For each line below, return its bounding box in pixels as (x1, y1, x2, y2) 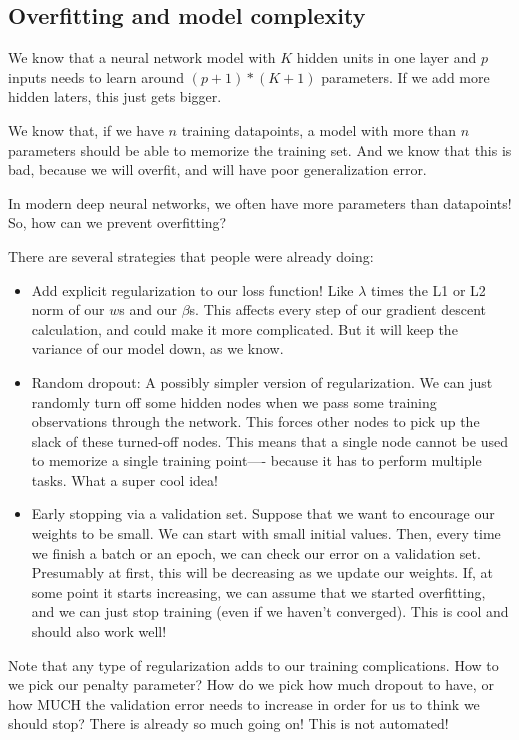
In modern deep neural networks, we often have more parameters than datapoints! (8, 192, 512, 213)
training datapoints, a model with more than (181, 119, 457, 140)
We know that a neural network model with (8, 47, 276, 68)
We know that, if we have (8, 119, 164, 140)
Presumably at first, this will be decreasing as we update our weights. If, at (31, 562, 494, 583)
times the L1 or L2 (371, 279, 486, 300)
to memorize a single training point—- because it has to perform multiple (31, 450, 482, 471)
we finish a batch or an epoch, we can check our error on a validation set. (31, 542, 481, 563)
